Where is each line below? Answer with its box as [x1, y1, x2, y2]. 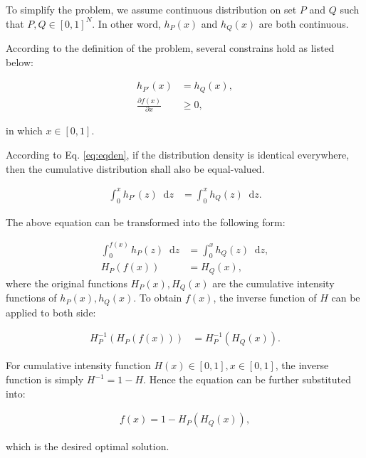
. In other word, [92, 16, 161, 31]
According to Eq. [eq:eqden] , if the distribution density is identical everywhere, [6, 147, 350, 162]
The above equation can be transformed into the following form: [6, 214, 286, 229]
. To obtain [133, 290, 182, 305]
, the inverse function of [213, 290, 317, 305]
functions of [6, 290, 57, 305]
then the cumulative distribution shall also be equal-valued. [6, 161, 265, 176]
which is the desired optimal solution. [6, 439, 169, 454]
